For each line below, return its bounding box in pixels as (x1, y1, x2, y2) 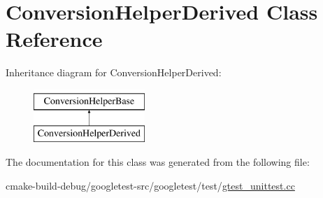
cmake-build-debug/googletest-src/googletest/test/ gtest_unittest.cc (6, 178, 295, 192)
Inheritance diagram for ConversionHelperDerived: (6, 65, 222, 80)
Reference (6, 24, 103, 53)
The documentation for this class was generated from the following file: (6, 155, 310, 169)
